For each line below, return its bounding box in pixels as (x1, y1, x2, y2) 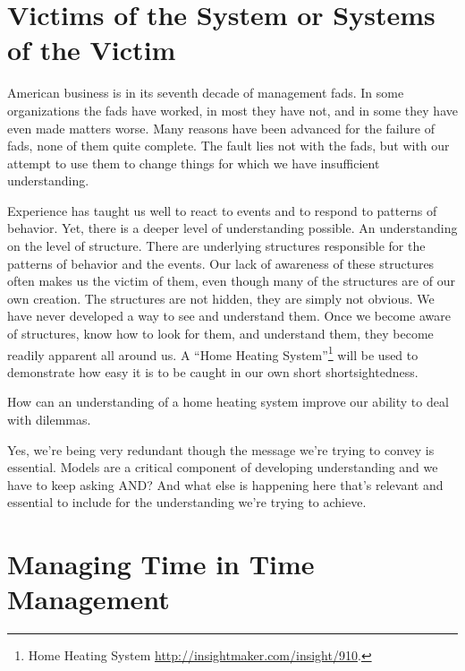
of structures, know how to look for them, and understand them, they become (7, 324, 434, 343)
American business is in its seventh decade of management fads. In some (7, 83, 404, 102)
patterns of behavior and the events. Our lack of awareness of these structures (7, 254, 435, 272)
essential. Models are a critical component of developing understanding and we (7, 458, 438, 477)
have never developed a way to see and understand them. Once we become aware (7, 306, 452, 325)
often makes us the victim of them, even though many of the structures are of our (7, 271, 455, 290)
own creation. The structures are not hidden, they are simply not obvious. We (7, 288, 435, 307)
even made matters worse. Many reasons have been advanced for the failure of (7, 118, 435, 137)
